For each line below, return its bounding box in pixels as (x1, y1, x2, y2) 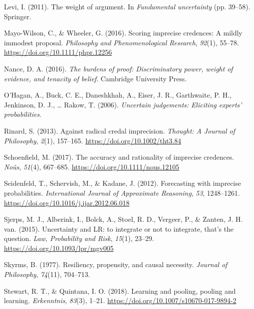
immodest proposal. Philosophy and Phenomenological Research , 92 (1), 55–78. (4, 37, 239, 47)
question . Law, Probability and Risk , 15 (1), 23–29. (4, 233, 154, 243)
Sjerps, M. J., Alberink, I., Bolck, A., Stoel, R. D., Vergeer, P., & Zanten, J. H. (4, 214, 243, 224)
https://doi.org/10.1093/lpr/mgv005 (4, 242, 114, 253)
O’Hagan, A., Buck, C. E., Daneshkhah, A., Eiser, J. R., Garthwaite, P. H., (4, 90, 232, 100)
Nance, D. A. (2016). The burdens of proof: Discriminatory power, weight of (4, 63, 233, 73)
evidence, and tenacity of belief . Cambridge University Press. (4, 73, 187, 83)
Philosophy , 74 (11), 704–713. (4, 269, 90, 279)
